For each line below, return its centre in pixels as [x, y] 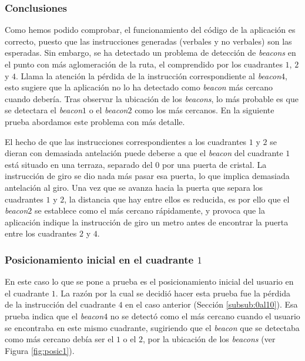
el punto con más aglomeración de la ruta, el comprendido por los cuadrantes [144, 64]
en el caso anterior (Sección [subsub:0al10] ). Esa [212, 304]
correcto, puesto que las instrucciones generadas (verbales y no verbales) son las [148, 41]
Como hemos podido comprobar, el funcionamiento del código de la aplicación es [150, 30]
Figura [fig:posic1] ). [40, 350]
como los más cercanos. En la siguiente [205, 110]
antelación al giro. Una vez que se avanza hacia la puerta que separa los [134, 187]
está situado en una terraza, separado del [79, 164]
